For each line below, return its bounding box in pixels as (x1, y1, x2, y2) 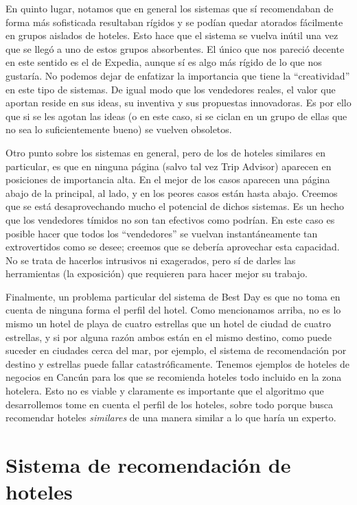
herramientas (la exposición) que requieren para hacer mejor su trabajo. (5, 266, 308, 281)
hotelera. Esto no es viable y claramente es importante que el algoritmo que (5, 384, 324, 398)
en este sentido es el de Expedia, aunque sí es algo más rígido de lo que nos (5, 55, 322, 69)
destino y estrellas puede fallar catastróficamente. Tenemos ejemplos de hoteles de (5, 356, 350, 371)
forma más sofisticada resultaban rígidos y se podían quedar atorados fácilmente (5, 14, 343, 29)
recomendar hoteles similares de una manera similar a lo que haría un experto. (5, 410, 336, 425)
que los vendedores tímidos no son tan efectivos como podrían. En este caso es (5, 212, 335, 226)
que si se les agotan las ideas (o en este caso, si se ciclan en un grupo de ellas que (5, 108, 347, 123)
